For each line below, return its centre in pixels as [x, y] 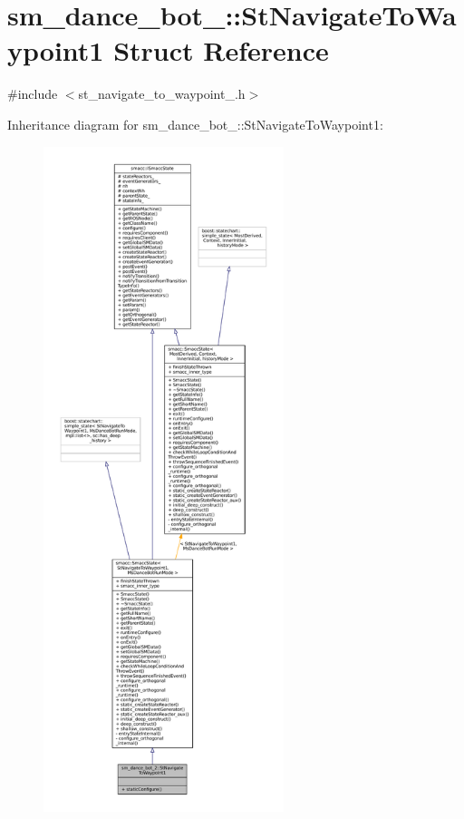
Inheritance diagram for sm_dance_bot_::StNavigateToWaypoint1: [195, 124]
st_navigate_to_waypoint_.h [162, 94]
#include [33, 94]
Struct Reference [221, 50]
